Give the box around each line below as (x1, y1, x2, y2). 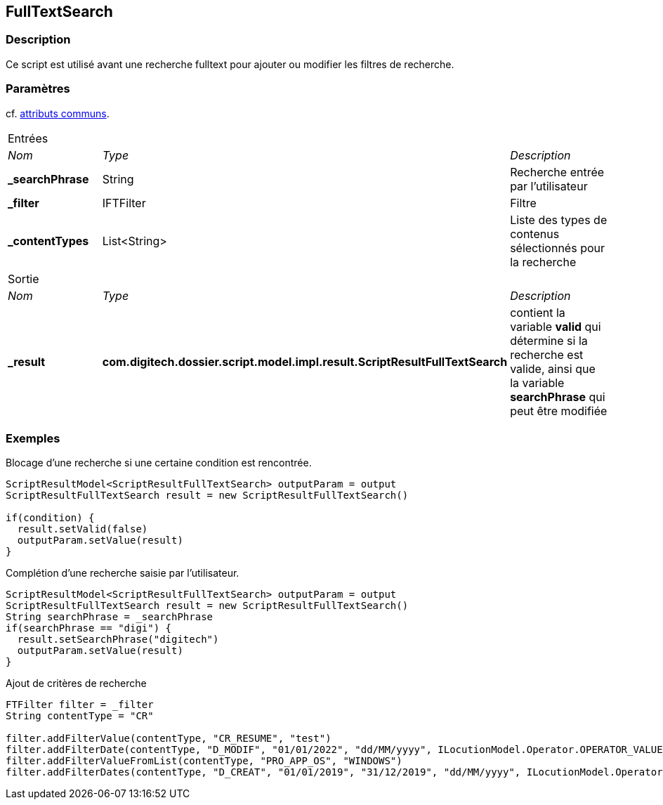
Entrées (8, 131, 48, 145)
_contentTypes (8, 233, 89, 248)
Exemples (6, 431, 60, 445)
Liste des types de (510, 212, 608, 227)
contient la (510, 305, 565, 320)
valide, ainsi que (510, 361, 596, 376)
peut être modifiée (510, 403, 608, 418)
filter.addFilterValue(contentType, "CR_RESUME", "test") (6, 733, 331, 745)
